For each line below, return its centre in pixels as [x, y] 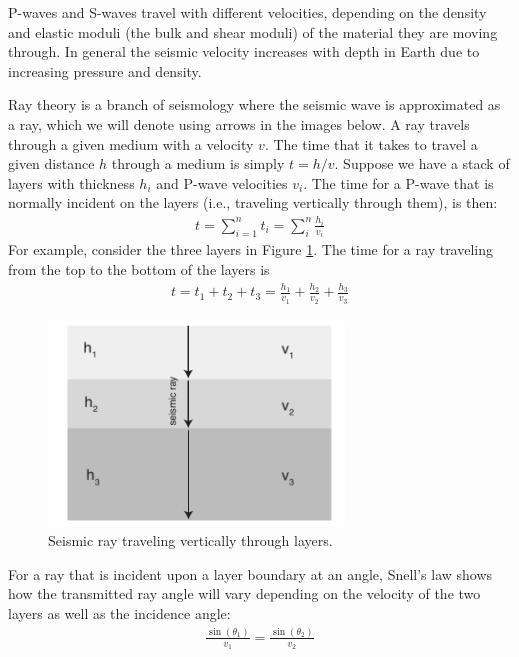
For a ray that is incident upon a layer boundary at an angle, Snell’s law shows [250, 573]
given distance [51, 163]
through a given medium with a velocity [131, 143]
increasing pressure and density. [105, 70]
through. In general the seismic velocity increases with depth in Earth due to [244, 51]
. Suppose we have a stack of [422, 163]
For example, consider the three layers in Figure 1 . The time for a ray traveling [251, 249]
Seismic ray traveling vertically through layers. [190, 540]
